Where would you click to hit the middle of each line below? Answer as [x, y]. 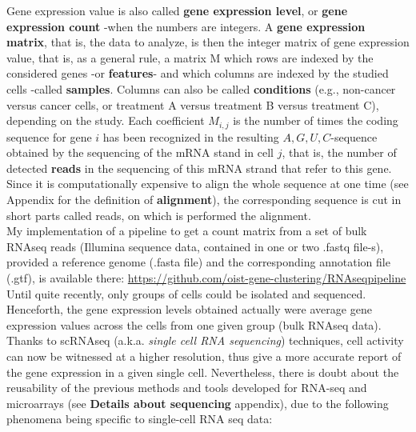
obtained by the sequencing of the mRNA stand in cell [140, 152]
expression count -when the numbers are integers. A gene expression [186, 26]
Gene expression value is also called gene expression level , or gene [177, 10]
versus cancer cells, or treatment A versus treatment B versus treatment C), [193, 104]
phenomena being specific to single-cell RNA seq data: [140, 419]
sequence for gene [49, 136]
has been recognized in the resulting [191, 136]
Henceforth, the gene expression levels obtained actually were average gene [189, 309]
